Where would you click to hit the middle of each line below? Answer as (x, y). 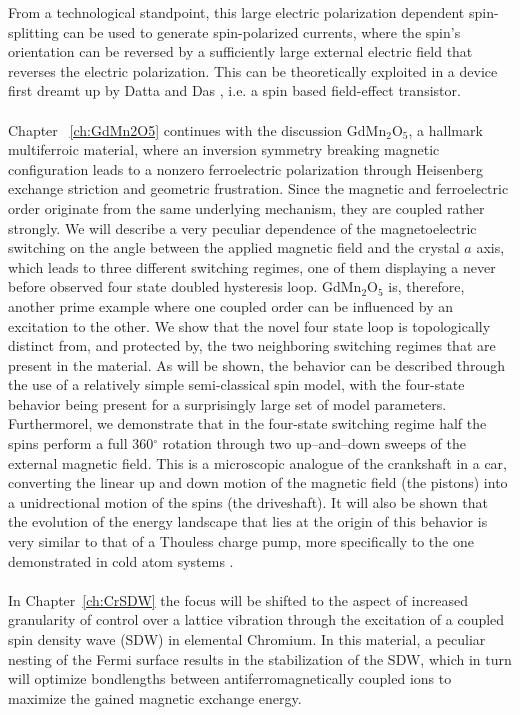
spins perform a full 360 (81, 443)
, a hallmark (445, 129)
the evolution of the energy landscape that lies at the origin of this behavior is (248, 521)
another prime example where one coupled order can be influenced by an (231, 305)
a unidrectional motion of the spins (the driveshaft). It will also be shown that (248, 501)
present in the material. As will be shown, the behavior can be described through (257, 364)
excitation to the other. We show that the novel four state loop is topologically (249, 325)
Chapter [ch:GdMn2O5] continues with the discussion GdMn (197, 129)
